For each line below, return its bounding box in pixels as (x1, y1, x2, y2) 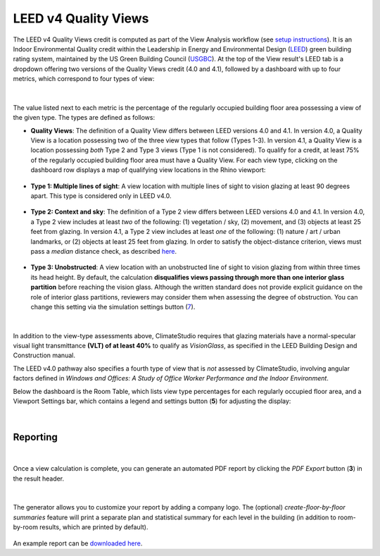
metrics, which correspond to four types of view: (13, 75, 155, 83)
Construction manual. (13, 351, 75, 359)
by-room (13, 523, 39, 531)
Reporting (13, 431, 58, 443)
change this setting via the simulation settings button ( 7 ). (30, 302, 196, 311)
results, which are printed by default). (39, 523, 148, 531)
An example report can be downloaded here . (13, 539, 143, 548)
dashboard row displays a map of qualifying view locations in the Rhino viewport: (30, 166, 266, 174)
